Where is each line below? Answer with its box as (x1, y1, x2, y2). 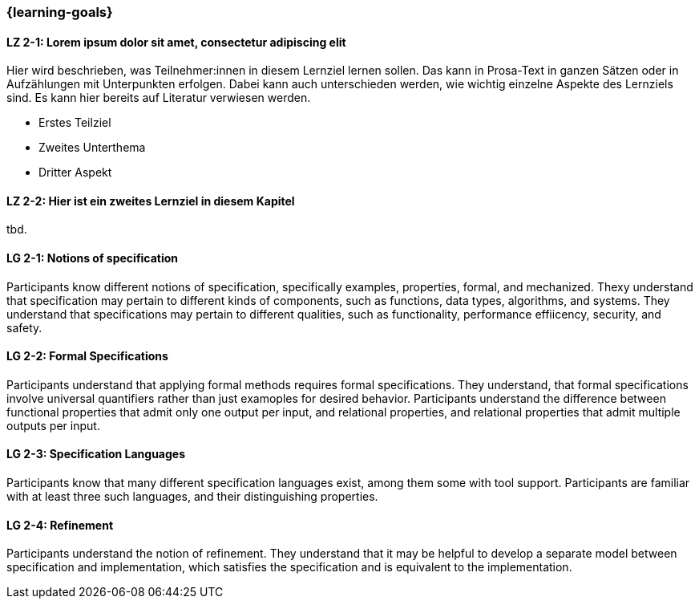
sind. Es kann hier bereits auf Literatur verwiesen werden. (6, 91, 311, 105)
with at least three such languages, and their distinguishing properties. (6, 489, 378, 504)
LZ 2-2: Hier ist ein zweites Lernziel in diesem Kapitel (6, 193, 295, 208)
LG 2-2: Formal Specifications (6, 349, 168, 363)
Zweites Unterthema (38, 140, 146, 155)
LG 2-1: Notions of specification (6, 251, 179, 266)
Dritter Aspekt (38, 165, 112, 180)
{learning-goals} (6, 4, 113, 20)
